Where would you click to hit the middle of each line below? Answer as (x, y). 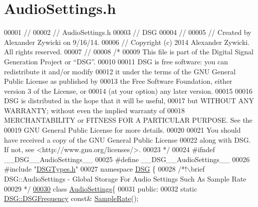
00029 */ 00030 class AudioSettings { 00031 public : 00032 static (101, 188)
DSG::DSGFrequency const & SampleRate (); (71, 198)
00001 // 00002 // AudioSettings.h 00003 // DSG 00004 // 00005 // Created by (128, 32)
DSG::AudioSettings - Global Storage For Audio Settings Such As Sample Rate (125, 179)
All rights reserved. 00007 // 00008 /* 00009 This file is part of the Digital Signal (129, 52)
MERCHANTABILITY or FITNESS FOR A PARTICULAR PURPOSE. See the (128, 120)
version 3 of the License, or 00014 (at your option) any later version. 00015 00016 (129, 91)
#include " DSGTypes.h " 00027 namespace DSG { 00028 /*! (96, 169)
